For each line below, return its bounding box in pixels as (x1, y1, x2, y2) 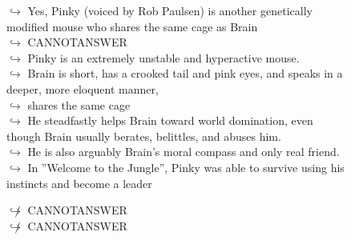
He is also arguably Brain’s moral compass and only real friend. (27, 143, 340, 160)
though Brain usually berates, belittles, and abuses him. (6, 127, 281, 144)
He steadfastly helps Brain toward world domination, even (27, 112, 313, 129)
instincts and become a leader (6, 174, 152, 191)
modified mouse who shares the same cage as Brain (6, 18, 258, 34)
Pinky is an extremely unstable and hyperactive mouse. (27, 49, 300, 66)
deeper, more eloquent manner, (6, 80, 159, 97)
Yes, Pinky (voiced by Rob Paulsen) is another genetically (27, 2, 313, 18)
